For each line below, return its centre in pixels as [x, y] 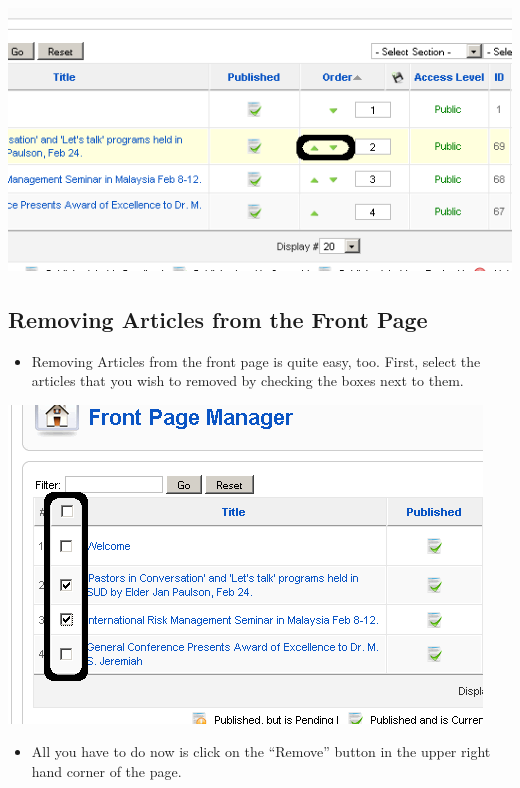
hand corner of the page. [106, 771]
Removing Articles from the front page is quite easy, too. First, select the [256, 360]
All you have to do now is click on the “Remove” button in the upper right [261, 751]
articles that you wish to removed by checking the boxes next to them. [247, 380]
